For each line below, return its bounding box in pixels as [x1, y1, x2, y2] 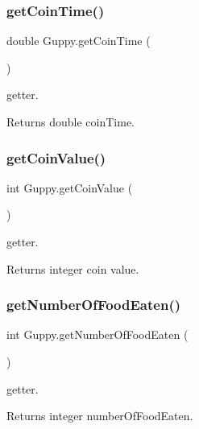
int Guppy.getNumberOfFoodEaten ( [6, 326, 189, 343]
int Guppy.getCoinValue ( [6, 179, 133, 196]
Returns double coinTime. [6, 113, 135, 130]
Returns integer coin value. [6, 260, 139, 277]
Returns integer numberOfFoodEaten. [6, 407, 193, 424]
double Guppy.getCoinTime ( [6, 32, 151, 49]
